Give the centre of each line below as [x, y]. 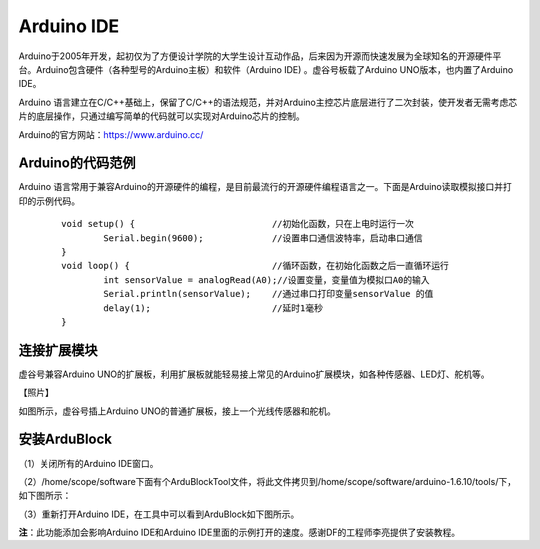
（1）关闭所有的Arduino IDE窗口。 [88, 463]
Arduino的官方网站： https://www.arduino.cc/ [111, 134]
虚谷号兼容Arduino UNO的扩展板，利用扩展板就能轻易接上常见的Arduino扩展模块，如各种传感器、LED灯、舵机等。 [254, 374]
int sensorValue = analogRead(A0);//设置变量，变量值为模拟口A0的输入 [266, 279]
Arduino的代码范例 [77, 163]
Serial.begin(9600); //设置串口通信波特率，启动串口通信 [263, 238]
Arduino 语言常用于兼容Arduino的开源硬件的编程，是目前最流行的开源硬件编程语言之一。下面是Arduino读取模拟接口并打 [265, 187]
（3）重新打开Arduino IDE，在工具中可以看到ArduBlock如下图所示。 [159, 514]
